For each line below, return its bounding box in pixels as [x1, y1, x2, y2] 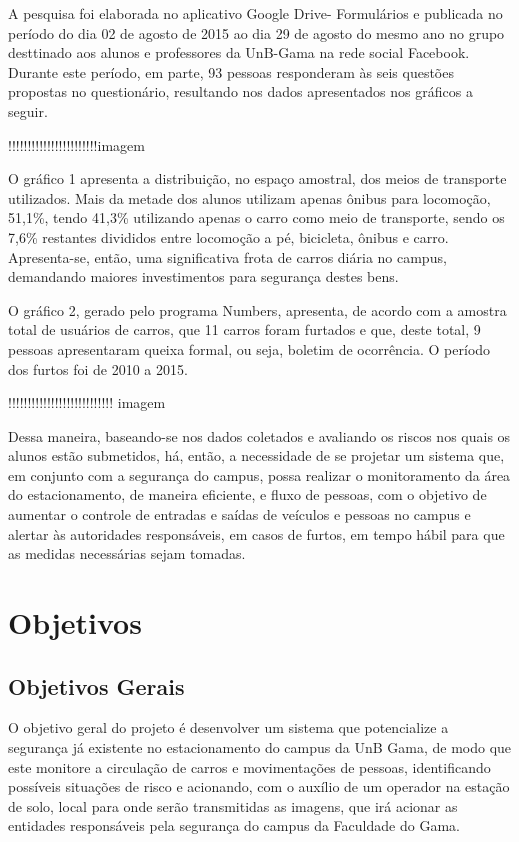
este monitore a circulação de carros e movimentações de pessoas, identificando [8, 756, 491, 777]
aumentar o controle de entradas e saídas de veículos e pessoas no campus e [8, 504, 471, 525]
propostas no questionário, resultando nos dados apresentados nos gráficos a [8, 81, 473, 102]
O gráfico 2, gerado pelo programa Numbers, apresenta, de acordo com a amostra [8, 299, 507, 320]
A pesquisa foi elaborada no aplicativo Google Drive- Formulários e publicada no [8, 3, 503, 23]
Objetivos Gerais [8, 670, 185, 701]
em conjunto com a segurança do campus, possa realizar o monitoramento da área [8, 464, 511, 485]
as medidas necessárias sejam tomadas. [8, 543, 246, 564]
